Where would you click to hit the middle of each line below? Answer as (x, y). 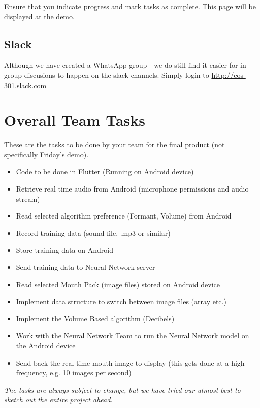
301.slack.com (25, 85)
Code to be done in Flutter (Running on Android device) (105, 171)
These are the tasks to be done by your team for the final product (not (115, 144)
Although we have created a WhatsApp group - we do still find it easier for (121, 65)
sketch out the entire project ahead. (58, 400)
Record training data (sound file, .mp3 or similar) (93, 233)
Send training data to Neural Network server (86, 267)
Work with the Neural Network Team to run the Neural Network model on (133, 335)
